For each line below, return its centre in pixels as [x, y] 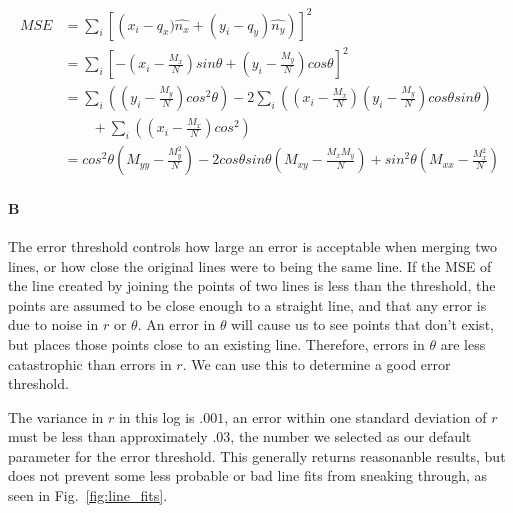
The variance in [56, 416]
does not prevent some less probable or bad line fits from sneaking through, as [248, 475]
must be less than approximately [108, 436]
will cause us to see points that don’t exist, [362, 324]
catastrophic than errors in [90, 363]
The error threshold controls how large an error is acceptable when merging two [253, 245]
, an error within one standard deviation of [355, 416]
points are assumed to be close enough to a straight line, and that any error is [247, 304]
